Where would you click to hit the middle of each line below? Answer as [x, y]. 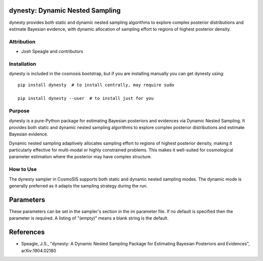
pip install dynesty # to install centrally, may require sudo [96, 85]
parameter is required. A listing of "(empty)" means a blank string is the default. [89, 218]
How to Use [23, 169]
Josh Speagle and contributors [52, 52]
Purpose [19, 111]
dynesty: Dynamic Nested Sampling [65, 10]
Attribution [22, 41]
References [27, 232]
